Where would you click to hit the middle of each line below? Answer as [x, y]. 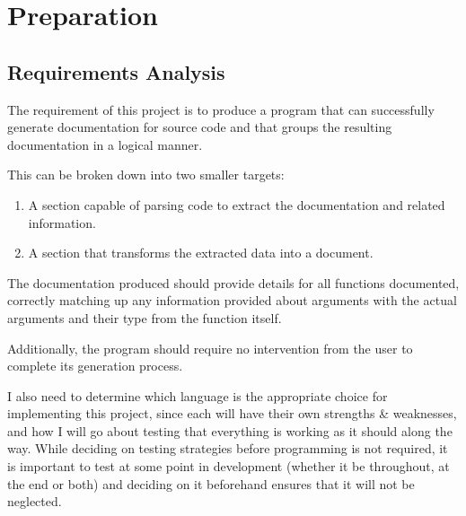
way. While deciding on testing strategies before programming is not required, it [228, 448]
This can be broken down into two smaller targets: [146, 175]
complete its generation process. [95, 366]
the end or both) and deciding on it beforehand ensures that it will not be [211, 483]
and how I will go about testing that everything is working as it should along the [230, 430]
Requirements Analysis [116, 71]
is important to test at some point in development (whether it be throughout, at [229, 466]
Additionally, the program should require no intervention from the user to [210, 348]
